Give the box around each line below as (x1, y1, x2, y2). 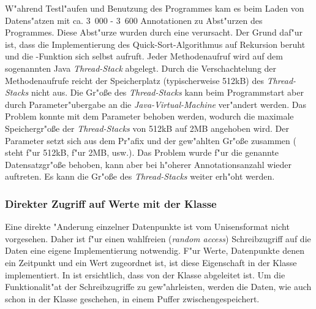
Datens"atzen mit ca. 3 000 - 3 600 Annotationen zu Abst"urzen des (5, 13, 263, 26)
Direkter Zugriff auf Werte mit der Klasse (5, 196, 217, 211)
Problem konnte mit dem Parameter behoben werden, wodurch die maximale (5, 110, 294, 123)
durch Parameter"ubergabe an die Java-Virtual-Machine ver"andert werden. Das (5, 97, 306, 110)
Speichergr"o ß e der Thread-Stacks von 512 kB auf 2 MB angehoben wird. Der (5, 121, 289, 134)
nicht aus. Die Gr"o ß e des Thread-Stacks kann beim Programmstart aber (31, 86, 304, 99)
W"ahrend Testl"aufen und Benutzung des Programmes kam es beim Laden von (5, 2, 304, 14)
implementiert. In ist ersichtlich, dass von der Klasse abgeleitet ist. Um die (5, 268, 285, 281)
